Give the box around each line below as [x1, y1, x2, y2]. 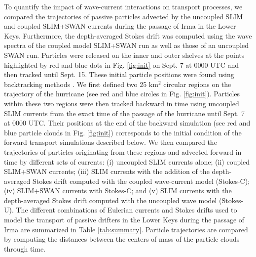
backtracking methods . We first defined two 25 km [4, 79, 158, 89]
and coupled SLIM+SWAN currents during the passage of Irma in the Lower [4, 21, 236, 31]
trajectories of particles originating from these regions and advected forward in [4, 146, 242, 157]
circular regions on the [163, 79, 231, 89]
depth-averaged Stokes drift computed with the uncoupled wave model [4, 195, 217, 205]
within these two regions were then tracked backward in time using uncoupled [4, 98, 239, 108]
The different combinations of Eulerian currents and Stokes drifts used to [16, 205, 237, 215]
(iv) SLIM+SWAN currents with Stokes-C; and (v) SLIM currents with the [4, 185, 232, 196]
